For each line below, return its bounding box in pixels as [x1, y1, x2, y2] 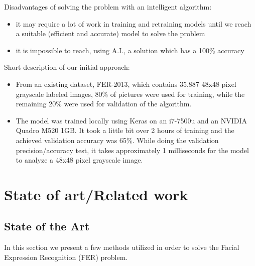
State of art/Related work [4, 184, 188, 204]
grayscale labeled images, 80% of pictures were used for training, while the [16, 88, 245, 99]
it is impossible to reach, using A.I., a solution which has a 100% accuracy [16, 45, 244, 55]
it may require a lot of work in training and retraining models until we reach [16, 18, 251, 29]
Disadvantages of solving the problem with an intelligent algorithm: [4, 2, 212, 12]
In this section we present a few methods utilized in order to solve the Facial [4, 242, 239, 252]
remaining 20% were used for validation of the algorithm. [16, 98, 192, 109]
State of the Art [4, 218, 90, 234]
